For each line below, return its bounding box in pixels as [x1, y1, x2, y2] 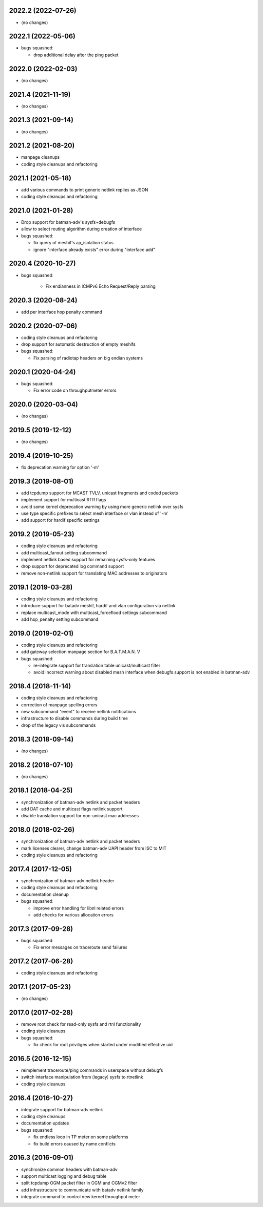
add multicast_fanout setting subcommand [21, 550, 107, 555]
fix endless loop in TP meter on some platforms [33, 1134, 129, 1140]
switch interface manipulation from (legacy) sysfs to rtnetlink [21, 1074, 144, 1080]
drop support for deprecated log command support [21, 563, 124, 569]
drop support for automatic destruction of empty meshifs [21, 341, 136, 347]
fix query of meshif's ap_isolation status [33, 240, 114, 246]
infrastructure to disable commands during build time [21, 716, 128, 721]
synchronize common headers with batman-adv [21, 1166, 118, 1172]
